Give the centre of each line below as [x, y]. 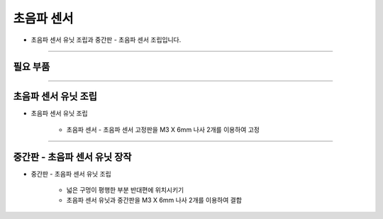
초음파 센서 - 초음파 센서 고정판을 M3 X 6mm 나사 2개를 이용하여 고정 [163, 129]
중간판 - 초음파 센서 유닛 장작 [72, 157]
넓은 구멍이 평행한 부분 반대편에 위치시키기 [125, 190]
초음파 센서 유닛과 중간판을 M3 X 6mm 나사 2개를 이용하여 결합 [154, 200]
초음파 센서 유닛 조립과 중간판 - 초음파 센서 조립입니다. [106, 40]
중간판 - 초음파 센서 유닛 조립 [71, 174]
